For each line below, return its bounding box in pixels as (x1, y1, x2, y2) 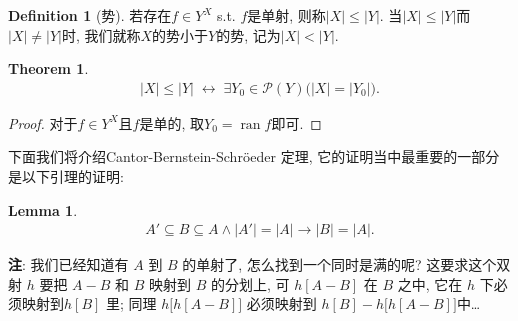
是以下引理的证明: (8, 166, 124, 186)
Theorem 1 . (8, 58, 89, 79)
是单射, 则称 (247, 5, 326, 25)
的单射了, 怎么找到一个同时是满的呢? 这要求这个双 (182, 254, 511, 275)
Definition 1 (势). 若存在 (8, 5, 172, 25)
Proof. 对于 (8, 112, 78, 133)
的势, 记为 (216, 24, 281, 45)
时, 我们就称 (61, 24, 141, 45)
